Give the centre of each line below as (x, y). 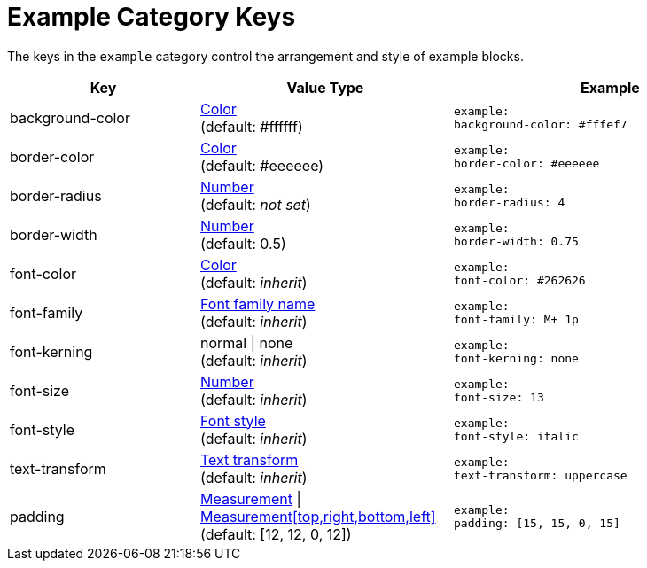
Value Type (325, 87)
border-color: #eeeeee (526, 163)
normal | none (247, 342)
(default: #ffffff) (252, 126)
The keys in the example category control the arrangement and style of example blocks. (265, 56)
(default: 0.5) (243, 243)
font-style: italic (516, 436)
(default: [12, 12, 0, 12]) (276, 534)
